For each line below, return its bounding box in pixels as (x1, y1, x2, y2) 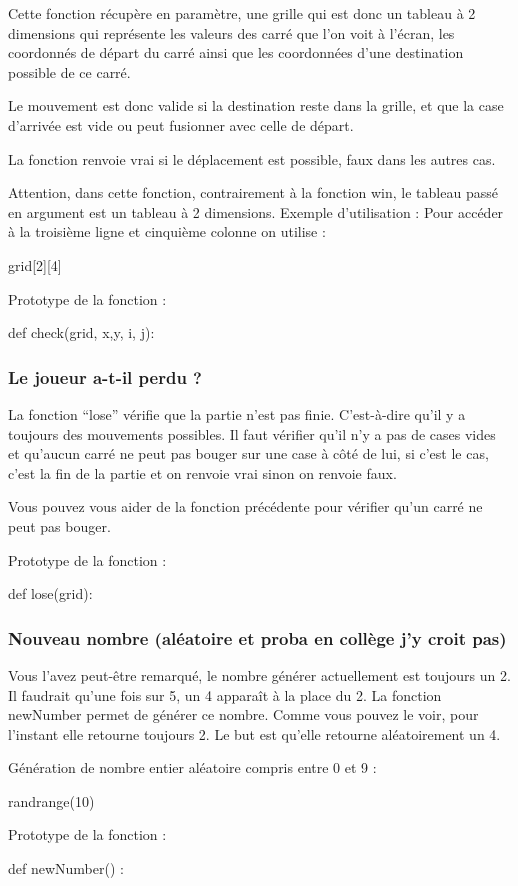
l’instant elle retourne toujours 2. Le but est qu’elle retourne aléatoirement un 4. (8, 723, 501, 744)
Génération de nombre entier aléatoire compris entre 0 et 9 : (8, 757, 377, 778)
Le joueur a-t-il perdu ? (8, 364, 203, 389)
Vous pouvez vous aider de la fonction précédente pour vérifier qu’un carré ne (8, 496, 483, 517)
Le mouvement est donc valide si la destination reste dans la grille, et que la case (8, 95, 504, 116)
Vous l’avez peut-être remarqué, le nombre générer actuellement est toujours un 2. (8, 664, 511, 685)
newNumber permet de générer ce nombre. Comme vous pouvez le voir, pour (8, 704, 479, 725)
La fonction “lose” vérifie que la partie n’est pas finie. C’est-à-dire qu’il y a (8, 403, 466, 424)
